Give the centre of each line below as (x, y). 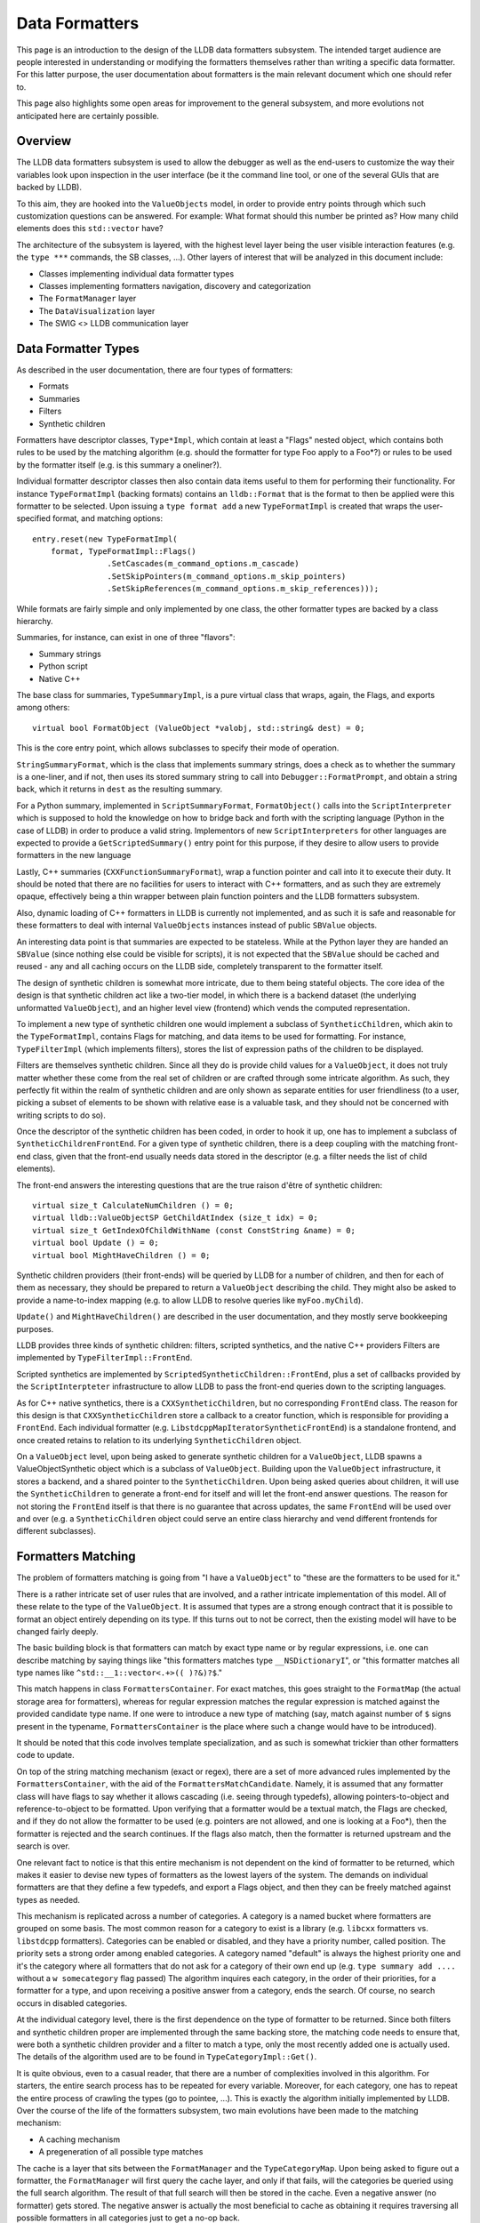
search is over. (43, 1846)
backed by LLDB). (49, 188)
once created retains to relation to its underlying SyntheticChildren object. (159, 1440)
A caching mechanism (79, 2139)
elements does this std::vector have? (90, 229)
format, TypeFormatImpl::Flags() (124, 552)
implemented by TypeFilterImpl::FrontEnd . (104, 1358)
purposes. (35, 1328)
